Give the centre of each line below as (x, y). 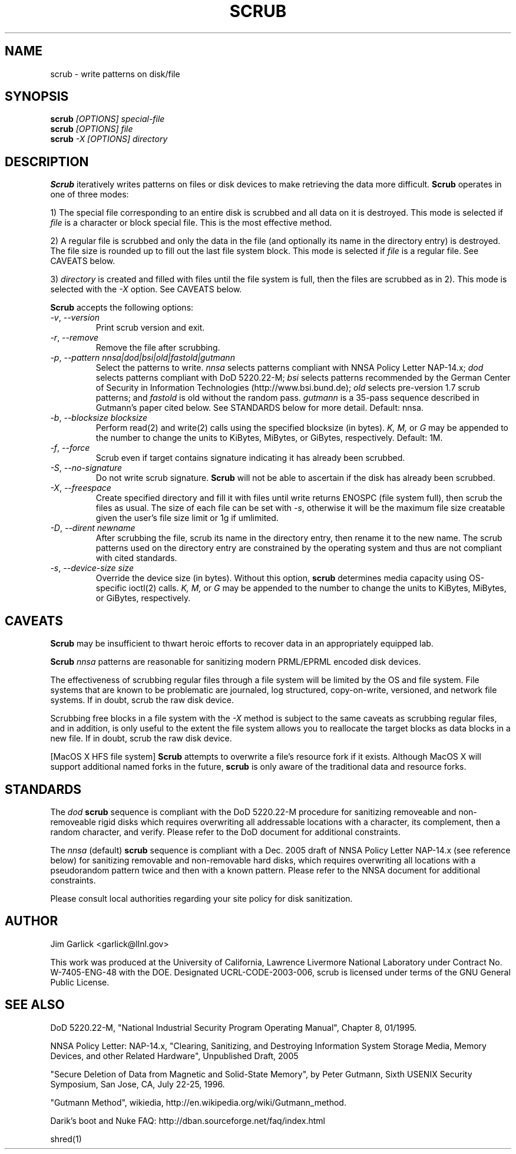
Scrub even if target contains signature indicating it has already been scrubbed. (250, 458)
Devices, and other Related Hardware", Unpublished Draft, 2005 (174, 1056)
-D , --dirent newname (93, 528)
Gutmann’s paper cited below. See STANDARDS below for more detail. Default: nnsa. (259, 408)
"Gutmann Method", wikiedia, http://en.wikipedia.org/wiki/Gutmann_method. (198, 1102)
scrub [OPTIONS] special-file (107, 119)
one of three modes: (90, 194)
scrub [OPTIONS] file (92, 129)
